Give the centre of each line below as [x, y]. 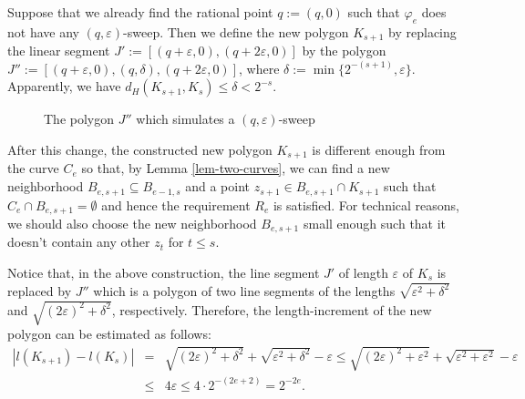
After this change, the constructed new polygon [140, 150]
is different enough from [379, 150]
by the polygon [344, 51]
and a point [218, 186]
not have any [43, 31]
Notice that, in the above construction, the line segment [164, 273]
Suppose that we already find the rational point [140, 12]
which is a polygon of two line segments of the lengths [244, 290]
